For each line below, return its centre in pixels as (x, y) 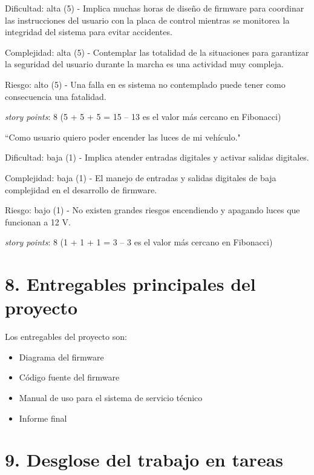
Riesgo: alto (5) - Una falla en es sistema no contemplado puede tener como (145, 84)
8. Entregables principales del (130, 284)
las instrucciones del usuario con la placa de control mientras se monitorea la (147, 20)
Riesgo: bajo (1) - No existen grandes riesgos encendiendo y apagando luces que (152, 210)
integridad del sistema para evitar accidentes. (89, 32)
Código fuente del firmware (69, 377)
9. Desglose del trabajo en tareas (144, 460)
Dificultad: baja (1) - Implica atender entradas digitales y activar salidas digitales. (157, 157)
